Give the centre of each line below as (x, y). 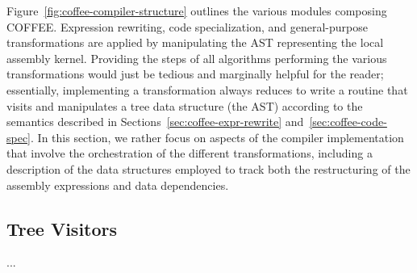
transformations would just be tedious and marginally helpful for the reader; (195, 74)
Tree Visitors (62, 228)
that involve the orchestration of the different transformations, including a (190, 153)
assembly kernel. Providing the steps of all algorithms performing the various (197, 58)
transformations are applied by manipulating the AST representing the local (195, 42)
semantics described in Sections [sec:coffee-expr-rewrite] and (155, 122)
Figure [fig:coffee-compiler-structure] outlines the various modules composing (197, 10)
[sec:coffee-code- (348, 122)
